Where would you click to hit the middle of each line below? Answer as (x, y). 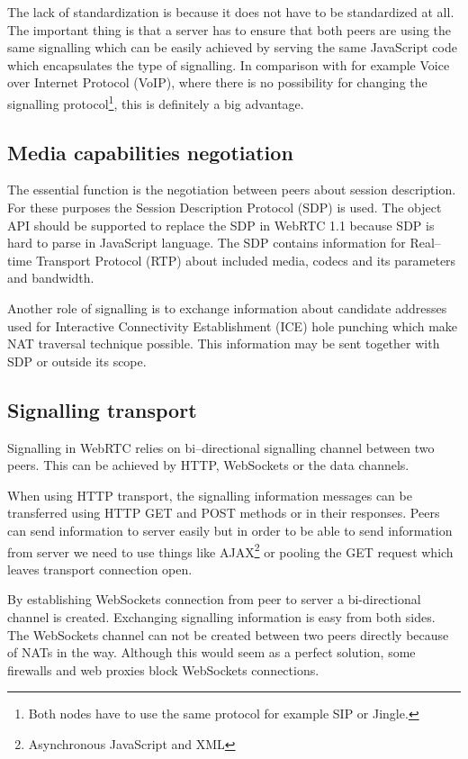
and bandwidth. (51, 278)
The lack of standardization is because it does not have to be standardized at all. (231, 12)
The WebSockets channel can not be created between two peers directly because (228, 634)
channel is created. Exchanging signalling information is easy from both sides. (221, 616)
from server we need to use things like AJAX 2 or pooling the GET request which (230, 550)
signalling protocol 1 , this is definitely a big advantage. (156, 102)
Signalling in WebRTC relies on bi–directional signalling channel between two (221, 447)
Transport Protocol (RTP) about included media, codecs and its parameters (246, 260)
